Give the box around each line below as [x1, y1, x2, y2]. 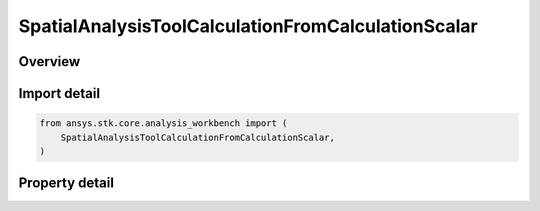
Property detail [18, 175, 115, 192]
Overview [18, 53, 81, 70]
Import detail [18, 85, 100, 102]
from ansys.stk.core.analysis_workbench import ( [39, 118, 288, 129]
